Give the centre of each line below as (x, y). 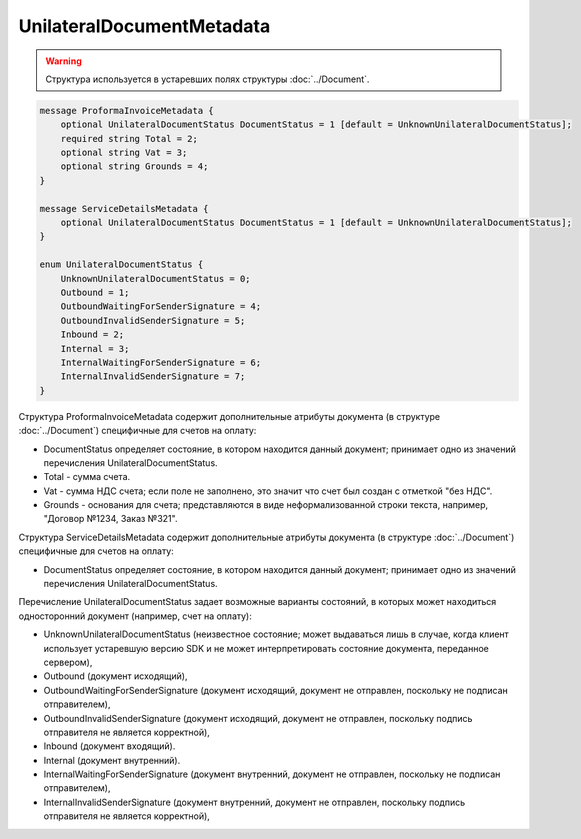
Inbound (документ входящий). (109, 746)
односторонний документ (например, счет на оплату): (135, 616)
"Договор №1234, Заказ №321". (110, 519)
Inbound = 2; (92, 334)
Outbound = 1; (95, 292)
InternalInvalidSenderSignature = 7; (153, 376)
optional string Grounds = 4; (134, 166)
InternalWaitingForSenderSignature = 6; (161, 362)
